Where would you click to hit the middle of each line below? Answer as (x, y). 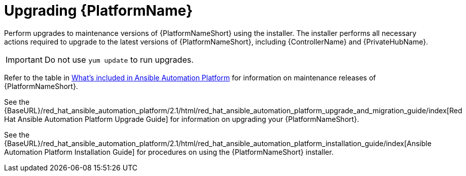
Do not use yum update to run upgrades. (119, 59)
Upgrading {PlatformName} (99, 11)
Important (24, 59)
